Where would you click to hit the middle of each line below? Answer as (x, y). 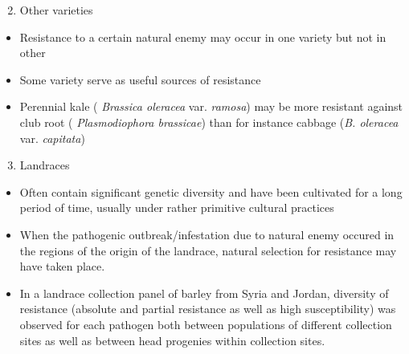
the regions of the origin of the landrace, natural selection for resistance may (208, 250)
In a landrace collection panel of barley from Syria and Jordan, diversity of (204, 293)
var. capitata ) (52, 138)
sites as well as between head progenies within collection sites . (172, 340)
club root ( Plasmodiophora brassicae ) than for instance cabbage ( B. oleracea (209, 122)
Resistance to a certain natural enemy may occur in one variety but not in (203, 37)
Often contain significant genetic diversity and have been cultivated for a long (211, 191)
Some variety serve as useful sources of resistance (140, 79)
